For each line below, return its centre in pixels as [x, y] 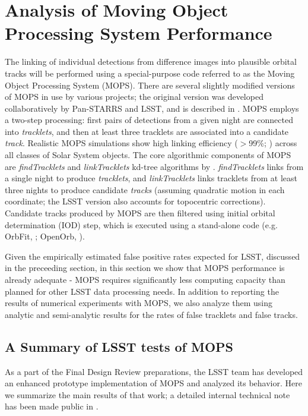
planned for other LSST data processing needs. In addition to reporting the [142, 291]
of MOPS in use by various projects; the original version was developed [134, 97]
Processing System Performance [139, 33]
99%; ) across [273, 143]
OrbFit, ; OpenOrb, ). [45, 236]
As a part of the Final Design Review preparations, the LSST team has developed [154, 371]
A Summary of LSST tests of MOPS [119, 346]
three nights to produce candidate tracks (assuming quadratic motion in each [145, 189]
